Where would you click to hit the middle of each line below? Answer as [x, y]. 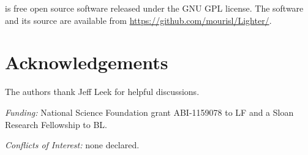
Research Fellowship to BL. [56, 124]
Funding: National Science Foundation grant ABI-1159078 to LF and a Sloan [149, 112]
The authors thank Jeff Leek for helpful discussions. [102, 92]
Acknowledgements [87, 62]
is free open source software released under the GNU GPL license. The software [154, 8]
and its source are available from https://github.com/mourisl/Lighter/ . [138, 20]
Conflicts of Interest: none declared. [72, 145]
